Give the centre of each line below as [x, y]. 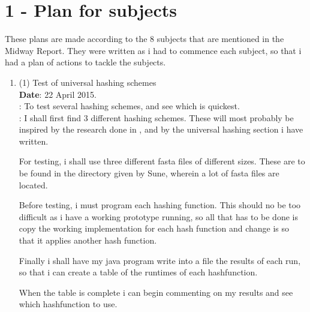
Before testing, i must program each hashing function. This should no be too [160, 205]
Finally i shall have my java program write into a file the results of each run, [160, 260]
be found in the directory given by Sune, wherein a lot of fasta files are [149, 173]
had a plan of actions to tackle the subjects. [85, 62]
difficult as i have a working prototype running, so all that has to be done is [158, 216]
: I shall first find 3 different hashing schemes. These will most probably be [156, 117]
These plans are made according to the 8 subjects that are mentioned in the [145, 39]
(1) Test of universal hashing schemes [88, 82]
